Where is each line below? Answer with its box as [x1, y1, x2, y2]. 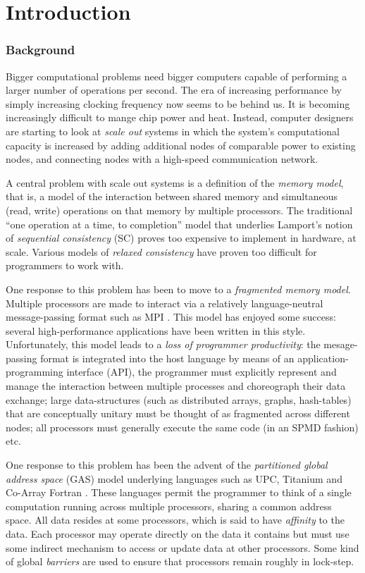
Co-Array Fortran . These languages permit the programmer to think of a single [6, 485, 352, 500]
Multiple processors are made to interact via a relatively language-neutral [6, 295, 323, 310]
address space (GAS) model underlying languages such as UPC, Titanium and [6, 471, 342, 486]
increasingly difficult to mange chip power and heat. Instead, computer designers [6, 110, 354, 125]
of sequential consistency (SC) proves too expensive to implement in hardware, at [6, 230, 357, 245]
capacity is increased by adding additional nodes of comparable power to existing [6, 137, 356, 152]
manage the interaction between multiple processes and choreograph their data [6, 378, 346, 393]
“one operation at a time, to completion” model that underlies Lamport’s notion [6, 216, 353, 231]
